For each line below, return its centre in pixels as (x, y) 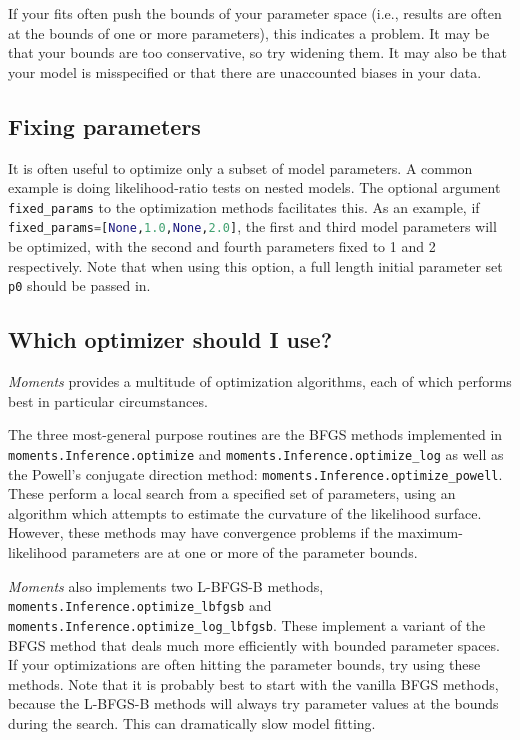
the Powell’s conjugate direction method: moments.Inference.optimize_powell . (255, 473)
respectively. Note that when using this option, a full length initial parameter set (255, 265)
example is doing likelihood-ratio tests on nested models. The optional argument (254, 187)
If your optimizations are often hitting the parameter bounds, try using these (244, 664)
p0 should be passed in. (79, 285)
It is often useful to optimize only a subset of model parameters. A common (240, 167)
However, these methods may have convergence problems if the (200, 532)
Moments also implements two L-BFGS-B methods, (166, 585)
